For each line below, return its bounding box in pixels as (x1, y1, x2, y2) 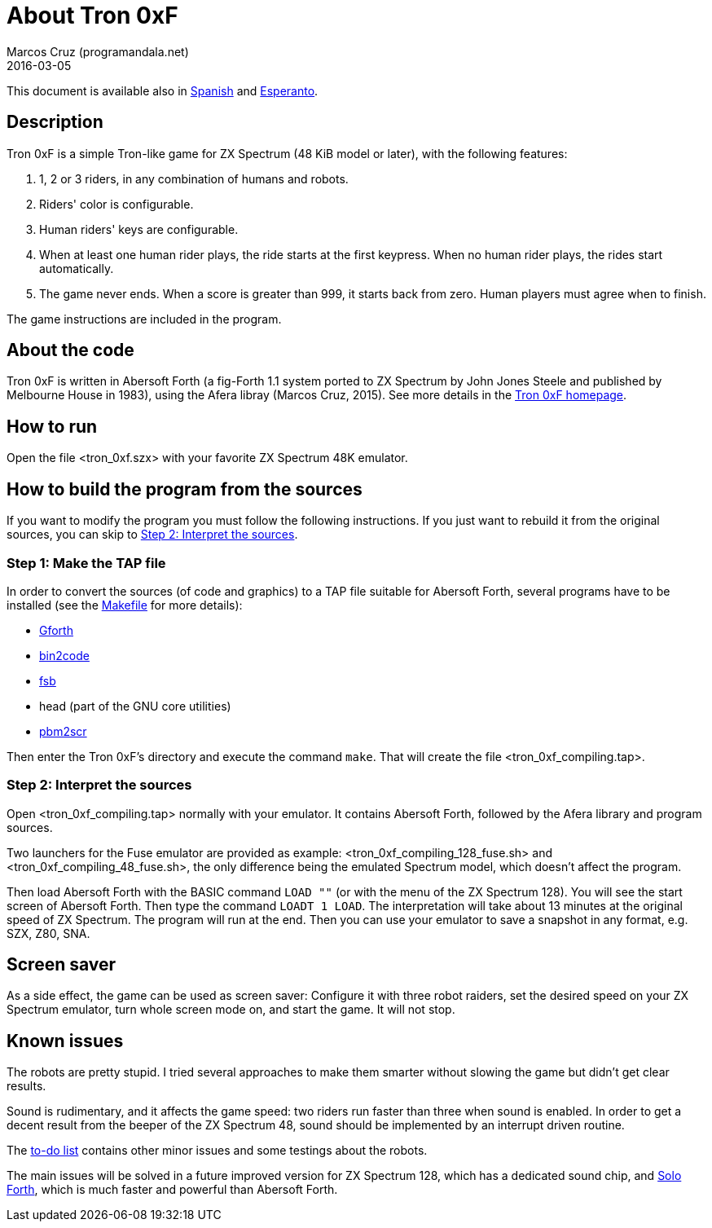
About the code (7, 340, 134, 361)
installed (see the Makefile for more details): (7, 597, 243, 612)
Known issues (7, 1030, 124, 1051)
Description (7, 112, 103, 133)
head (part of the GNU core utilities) (39, 698, 231, 713)
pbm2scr (39, 724, 87, 738)
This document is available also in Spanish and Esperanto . (7, 83, 319, 98)
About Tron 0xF (7, 2, 178, 29)
